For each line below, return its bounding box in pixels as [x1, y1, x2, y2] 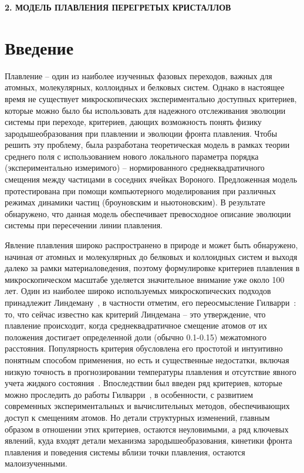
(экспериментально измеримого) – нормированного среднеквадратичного [5, 161, 265, 174]
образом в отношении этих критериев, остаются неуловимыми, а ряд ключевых [5, 423, 289, 435]
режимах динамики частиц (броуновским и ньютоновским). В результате [5, 196, 265, 208]
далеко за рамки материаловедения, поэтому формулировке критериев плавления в [5, 262, 300, 274]
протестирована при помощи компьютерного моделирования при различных [5, 184, 276, 197]
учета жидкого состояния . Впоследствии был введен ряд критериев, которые [5, 377, 282, 389]
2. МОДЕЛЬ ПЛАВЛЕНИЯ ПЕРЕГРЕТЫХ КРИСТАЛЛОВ [5, 1, 231, 13]
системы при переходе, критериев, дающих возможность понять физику [5, 116, 262, 128]
